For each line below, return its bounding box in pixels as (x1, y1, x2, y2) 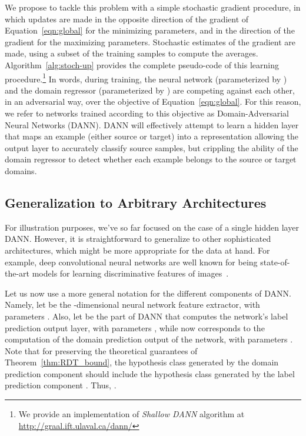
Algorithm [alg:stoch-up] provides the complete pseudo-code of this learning (5, 58, 279, 71)
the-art (5, 267, 30, 279)
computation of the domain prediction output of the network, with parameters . (5, 333, 293, 345)
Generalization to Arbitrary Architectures (5, 193, 267, 211)
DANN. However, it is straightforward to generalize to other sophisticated (5, 232, 271, 245)
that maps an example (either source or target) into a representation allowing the (5, 130, 298, 142)
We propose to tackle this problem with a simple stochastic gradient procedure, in (5, 1, 301, 13)
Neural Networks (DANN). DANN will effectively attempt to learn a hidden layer (5, 118, 299, 131)
